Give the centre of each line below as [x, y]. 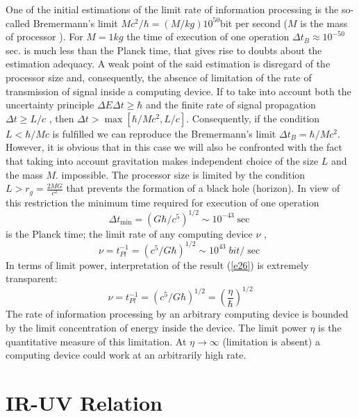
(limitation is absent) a [271, 341]
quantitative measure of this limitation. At [96, 341]
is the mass [324, 23]
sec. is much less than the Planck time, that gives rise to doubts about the [164, 50]
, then [61, 118]
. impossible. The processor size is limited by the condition [181, 174]
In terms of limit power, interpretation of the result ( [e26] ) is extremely [157, 264]
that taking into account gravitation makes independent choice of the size [162, 160]
